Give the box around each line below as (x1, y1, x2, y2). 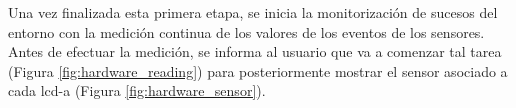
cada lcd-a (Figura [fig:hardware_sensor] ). (8, 80, 266, 101)
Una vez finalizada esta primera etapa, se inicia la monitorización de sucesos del (8, 2, 498, 22)
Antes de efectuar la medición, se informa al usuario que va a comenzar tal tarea (8, 41, 502, 62)
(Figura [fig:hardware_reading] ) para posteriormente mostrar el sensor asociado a (8, 60, 508, 81)
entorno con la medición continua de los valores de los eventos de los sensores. (8, 21, 485, 42)
